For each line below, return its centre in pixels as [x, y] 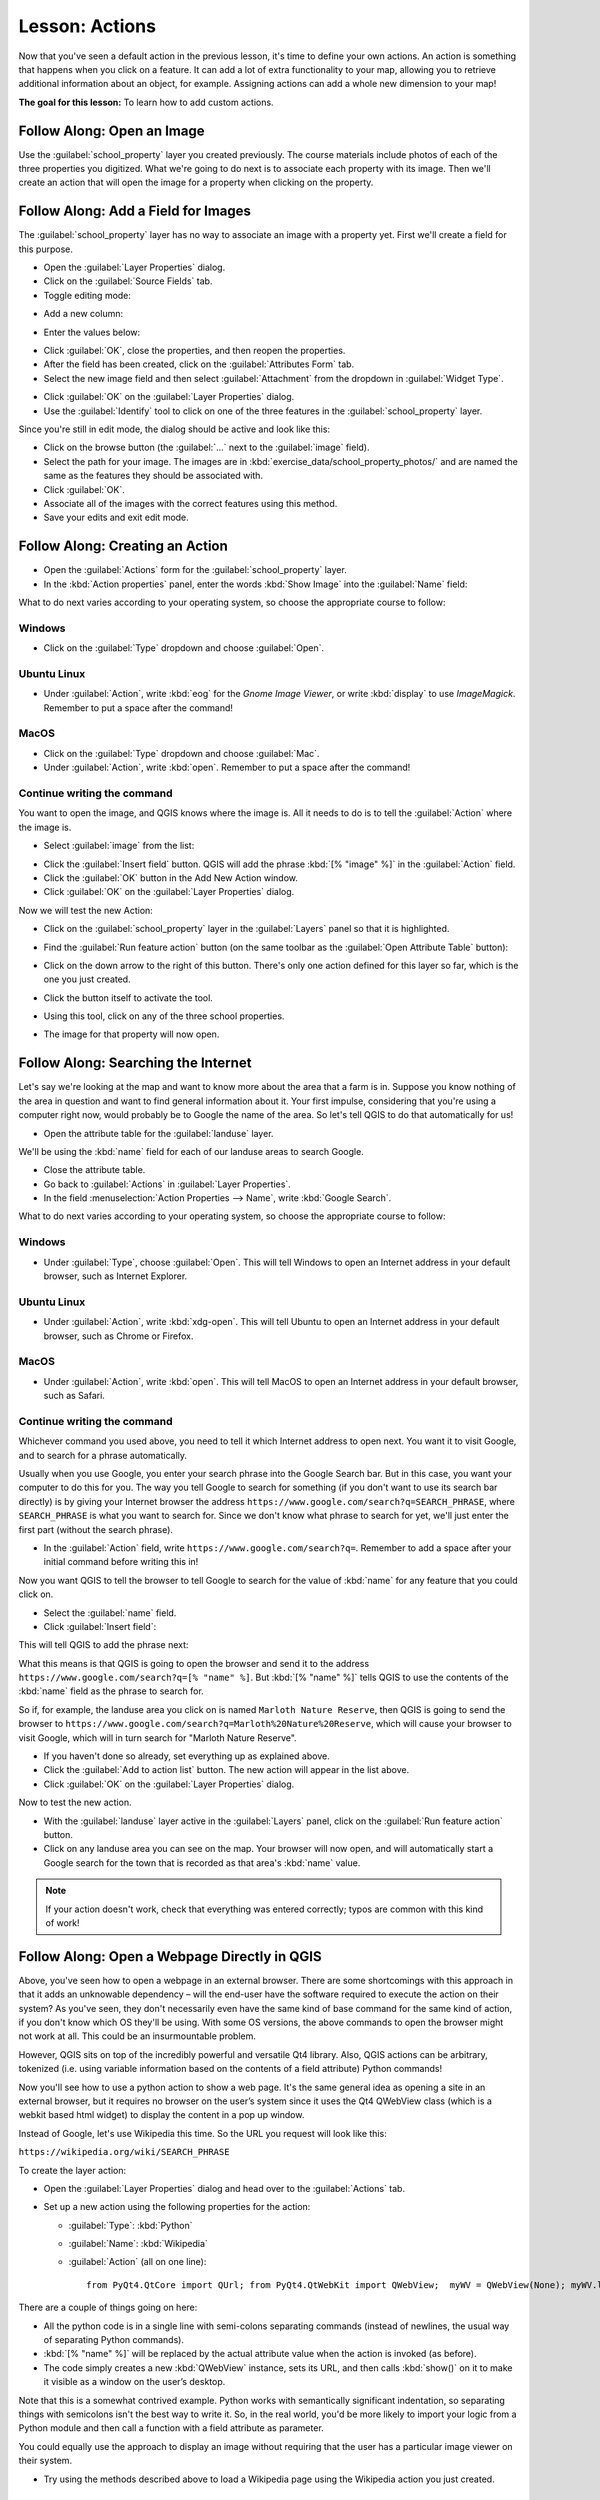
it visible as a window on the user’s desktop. [134, 2382]
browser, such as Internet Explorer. [115, 1276]
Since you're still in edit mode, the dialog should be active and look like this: [174, 429]
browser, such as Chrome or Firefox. [118, 1336]
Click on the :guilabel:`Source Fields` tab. [128, 281]
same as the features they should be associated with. [153, 476]
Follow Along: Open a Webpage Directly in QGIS [170, 1956]
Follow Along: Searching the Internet [135, 1063]
